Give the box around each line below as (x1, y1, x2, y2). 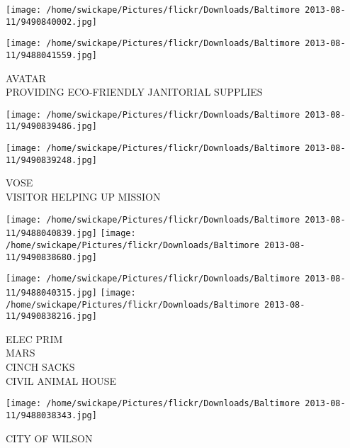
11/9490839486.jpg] (6, 121, 97, 132)
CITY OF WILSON (6, 430, 93, 445)
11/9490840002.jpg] (6, 16, 97, 27)
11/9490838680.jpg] (6, 252, 97, 262)
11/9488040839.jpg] (6, 228, 97, 239)
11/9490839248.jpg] (6, 155, 97, 165)
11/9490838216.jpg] (6, 311, 97, 322)
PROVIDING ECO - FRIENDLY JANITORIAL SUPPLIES (6, 84, 263, 99)
